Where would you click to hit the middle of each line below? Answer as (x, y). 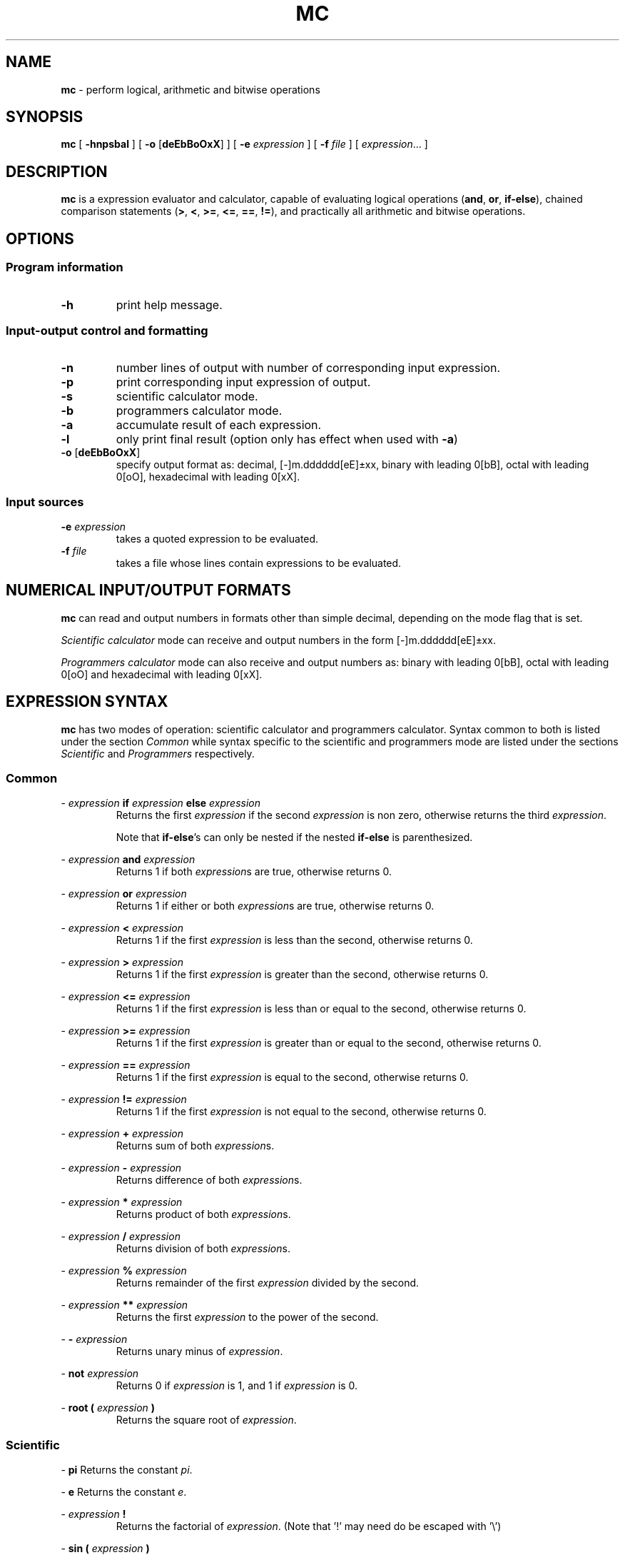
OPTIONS (40, 238)
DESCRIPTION (57, 171)
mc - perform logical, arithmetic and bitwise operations (190, 89)
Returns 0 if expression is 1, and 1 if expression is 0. (237, 1386)
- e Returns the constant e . (124, 1492)
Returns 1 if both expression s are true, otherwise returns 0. (254, 872)
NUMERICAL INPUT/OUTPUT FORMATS (148, 590)
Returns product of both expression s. (203, 1214)
